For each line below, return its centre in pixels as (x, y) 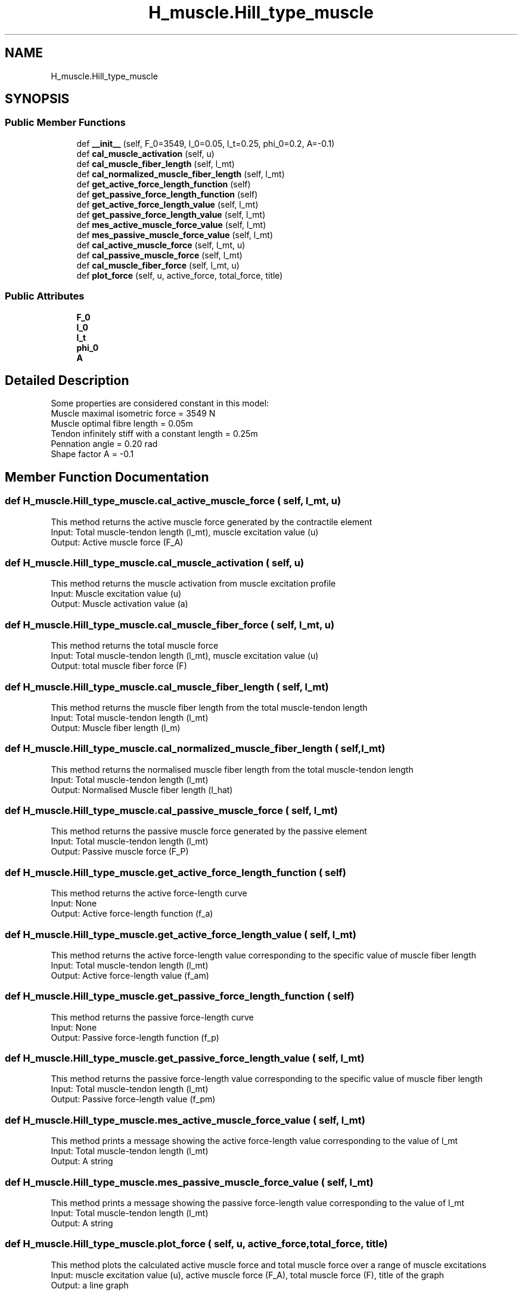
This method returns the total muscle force (135, 646)
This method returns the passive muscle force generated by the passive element (209, 831)
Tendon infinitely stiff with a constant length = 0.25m (154, 434)
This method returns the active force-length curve (149, 893)
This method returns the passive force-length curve (152, 1017)
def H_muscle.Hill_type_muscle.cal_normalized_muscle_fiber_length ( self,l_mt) (195, 749)
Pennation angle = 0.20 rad (104, 444)
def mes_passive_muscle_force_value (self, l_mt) (175, 235)
